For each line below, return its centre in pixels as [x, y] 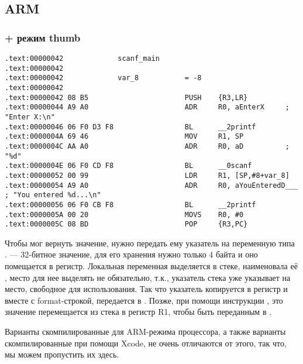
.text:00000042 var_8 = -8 [103, 78]
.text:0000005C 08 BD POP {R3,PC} [126, 224]
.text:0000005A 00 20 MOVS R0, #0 [124, 214]
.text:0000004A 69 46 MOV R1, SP [124, 137]
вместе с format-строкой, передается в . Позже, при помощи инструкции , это [144, 300]
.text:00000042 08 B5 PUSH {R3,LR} [126, 97]
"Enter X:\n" [30, 117]
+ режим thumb [43, 37]
